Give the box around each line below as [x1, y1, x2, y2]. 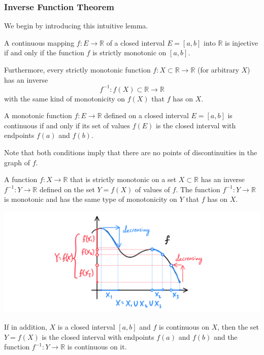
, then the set [217, 321, 259, 332]
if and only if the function [4, 47, 84, 58]
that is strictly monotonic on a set [70, 174, 177, 185]
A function [4, 174, 38, 185]
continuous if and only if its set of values [4, 120, 130, 130]
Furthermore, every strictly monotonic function [4, 64, 151, 75]
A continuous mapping [4, 37, 75, 48]
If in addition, [4, 321, 47, 332]
